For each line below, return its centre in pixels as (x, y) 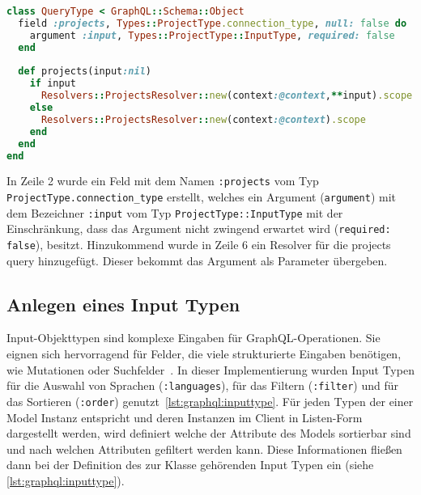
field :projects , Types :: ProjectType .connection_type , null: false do (213, 23)
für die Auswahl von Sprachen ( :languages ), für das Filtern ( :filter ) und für (203, 385)
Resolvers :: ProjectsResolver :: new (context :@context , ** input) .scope (227, 96)
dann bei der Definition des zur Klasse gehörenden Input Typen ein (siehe (190, 465)
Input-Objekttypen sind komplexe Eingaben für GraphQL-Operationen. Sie (193, 338)
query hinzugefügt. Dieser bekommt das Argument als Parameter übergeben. (197, 260)
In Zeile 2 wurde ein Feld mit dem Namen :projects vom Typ (163, 181)
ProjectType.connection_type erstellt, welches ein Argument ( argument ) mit (201, 197)
